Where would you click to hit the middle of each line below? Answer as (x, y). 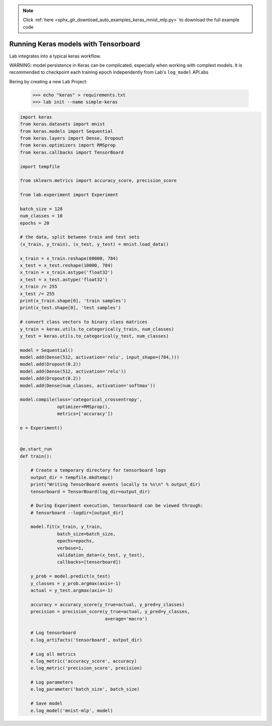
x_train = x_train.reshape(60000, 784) (69, 258)
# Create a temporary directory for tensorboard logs (98, 470)
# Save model (47, 704)
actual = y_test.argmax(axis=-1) (72, 590)
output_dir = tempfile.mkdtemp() (72, 477)
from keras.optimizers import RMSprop (68, 145)
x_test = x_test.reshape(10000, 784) (66, 266)
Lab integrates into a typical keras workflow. (55, 56)
